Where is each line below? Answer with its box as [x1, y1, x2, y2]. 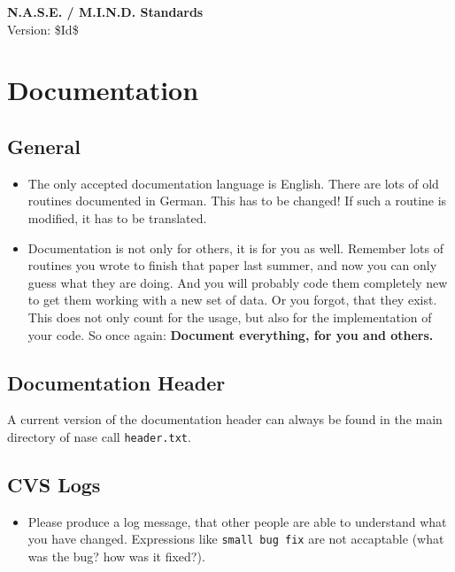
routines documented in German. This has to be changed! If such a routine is [27, 191, 447, 210]
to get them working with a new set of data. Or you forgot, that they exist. [27, 290, 437, 309]
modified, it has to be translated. [27, 208, 207, 227]
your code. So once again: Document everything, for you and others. [27, 325, 434, 344]
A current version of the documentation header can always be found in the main [7, 410, 443, 429]
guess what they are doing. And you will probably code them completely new [27, 273, 448, 291]
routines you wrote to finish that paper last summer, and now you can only [27, 256, 437, 274]
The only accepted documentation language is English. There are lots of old [27, 174, 439, 192]
